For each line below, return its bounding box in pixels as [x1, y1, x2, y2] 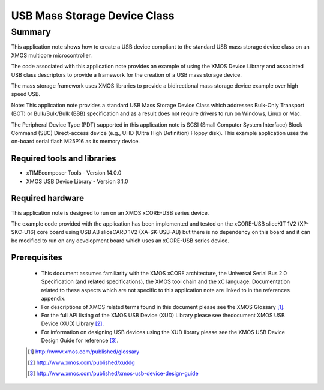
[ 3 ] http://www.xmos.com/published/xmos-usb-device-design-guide [28, 370, 199, 377]
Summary [11, 26, 51, 37]
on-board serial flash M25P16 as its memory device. [11, 138, 140, 145]
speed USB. [11, 91, 41, 98]
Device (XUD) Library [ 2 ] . [41, 320, 104, 327]
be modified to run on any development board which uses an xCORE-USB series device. [11, 237, 229, 244]
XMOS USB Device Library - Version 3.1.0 [26, 178, 128, 185]
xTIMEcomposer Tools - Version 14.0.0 [26, 169, 122, 176]
